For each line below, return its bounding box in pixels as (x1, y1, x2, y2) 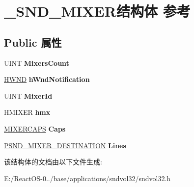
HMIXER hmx (4, 107, 51, 117)
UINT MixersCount (4, 57, 69, 68)
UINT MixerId (4, 90, 53, 101)
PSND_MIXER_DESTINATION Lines (4, 140, 126, 150)
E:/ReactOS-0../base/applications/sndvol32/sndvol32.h (4, 173, 171, 183)
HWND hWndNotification (4, 74, 90, 84)
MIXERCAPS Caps (4, 123, 66, 134)
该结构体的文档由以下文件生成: (4, 157, 102, 167)
